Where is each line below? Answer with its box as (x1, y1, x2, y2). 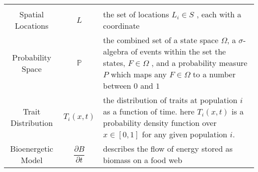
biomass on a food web (103, 154, 183, 166)
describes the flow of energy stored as (103, 143, 233, 154)
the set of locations (103, 8, 169, 20)
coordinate (103, 20, 140, 31)
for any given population (142, 128, 228, 140)
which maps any (111, 68, 167, 80)
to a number (193, 68, 236, 80)
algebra (103, 46, 129, 57)
